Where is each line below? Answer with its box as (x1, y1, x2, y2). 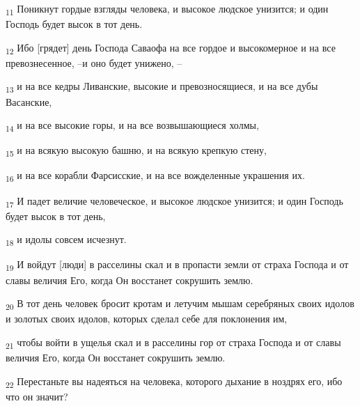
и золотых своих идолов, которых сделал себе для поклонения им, (6, 311, 288, 326)
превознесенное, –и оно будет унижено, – (6, 55, 182, 70)
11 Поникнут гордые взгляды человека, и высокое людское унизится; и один (6, 1, 329, 17)
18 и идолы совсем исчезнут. (6, 232, 127, 249)
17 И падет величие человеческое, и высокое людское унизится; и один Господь (6, 193, 343, 210)
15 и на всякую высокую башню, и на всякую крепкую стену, (6, 143, 267, 159)
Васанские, (6, 94, 52, 109)
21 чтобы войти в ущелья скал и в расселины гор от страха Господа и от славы (6, 334, 341, 351)
